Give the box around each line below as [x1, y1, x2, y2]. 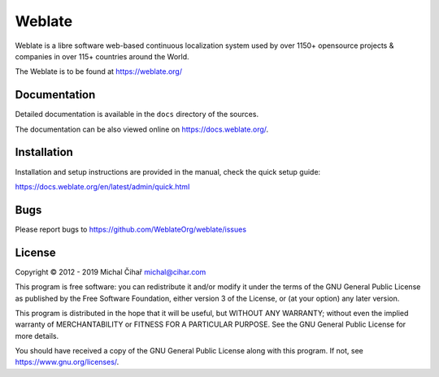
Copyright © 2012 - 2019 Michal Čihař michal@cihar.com [15, 266, 206, 276]
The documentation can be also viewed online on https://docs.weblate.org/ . [15, 124, 269, 134]
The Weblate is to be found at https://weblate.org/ [15, 67, 183, 76]
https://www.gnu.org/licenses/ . [15, 357, 120, 367]
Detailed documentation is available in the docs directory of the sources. [15, 110, 259, 119]
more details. [15, 331, 59, 340]
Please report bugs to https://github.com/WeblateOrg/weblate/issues [15, 224, 247, 234]
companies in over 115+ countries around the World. [15, 51, 190, 61]
